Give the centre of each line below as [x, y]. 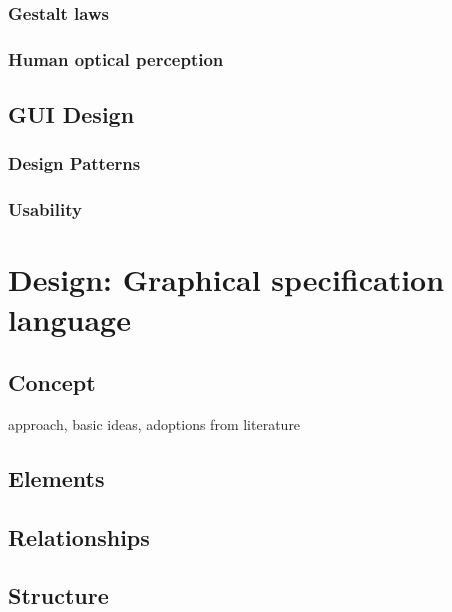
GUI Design [71, 114]
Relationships [79, 536]
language [69, 318]
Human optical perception [116, 58]
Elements [56, 477]
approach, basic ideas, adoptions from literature [154, 423]
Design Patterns [74, 163]
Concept [52, 382]
